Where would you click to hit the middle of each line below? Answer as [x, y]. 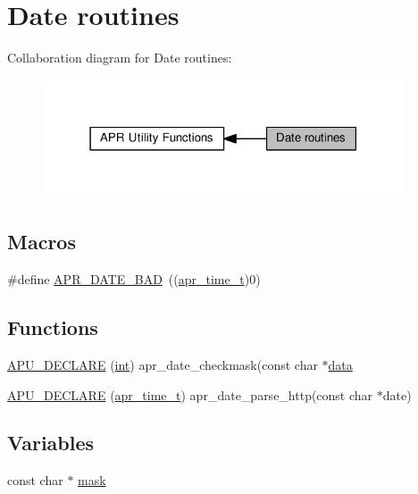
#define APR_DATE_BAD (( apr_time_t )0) [134, 279]
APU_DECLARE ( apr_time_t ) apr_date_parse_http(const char [190, 394]
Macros [42, 242]
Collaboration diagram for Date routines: [120, 58]
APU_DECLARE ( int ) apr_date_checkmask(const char [163, 364]
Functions [53, 327]
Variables [51, 443]
